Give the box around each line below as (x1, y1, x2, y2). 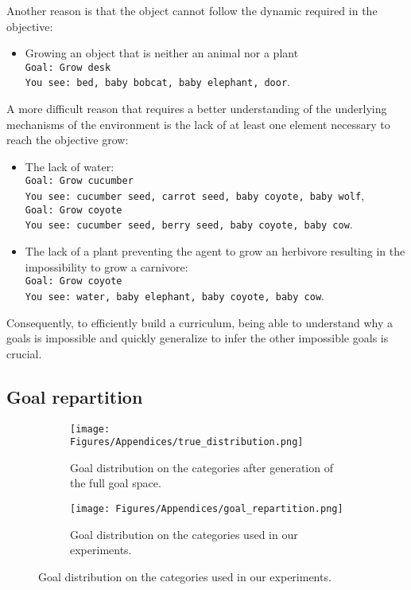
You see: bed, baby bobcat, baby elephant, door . (25, 73, 291, 90)
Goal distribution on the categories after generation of (70, 459, 333, 475)
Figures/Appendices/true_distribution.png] (70, 436, 304, 448)
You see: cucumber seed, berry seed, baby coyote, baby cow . (25, 216, 353, 232)
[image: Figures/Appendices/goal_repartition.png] (70, 503, 343, 515)
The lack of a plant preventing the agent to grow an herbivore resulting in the (25, 243, 405, 260)
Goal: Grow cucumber (25, 175, 134, 187)
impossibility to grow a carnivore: (25, 258, 188, 275)
